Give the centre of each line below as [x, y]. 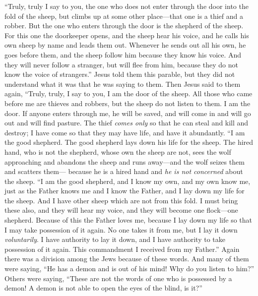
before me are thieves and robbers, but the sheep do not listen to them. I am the [128, 103]
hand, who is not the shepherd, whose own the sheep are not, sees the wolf [118, 151]
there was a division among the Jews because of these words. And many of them [127, 259]
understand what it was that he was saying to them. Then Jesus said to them [123, 84]
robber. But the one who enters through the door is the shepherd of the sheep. [124, 26]
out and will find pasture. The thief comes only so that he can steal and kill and [127, 123]
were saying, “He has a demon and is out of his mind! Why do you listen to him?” [129, 268]
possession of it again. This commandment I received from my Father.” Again [122, 249]
